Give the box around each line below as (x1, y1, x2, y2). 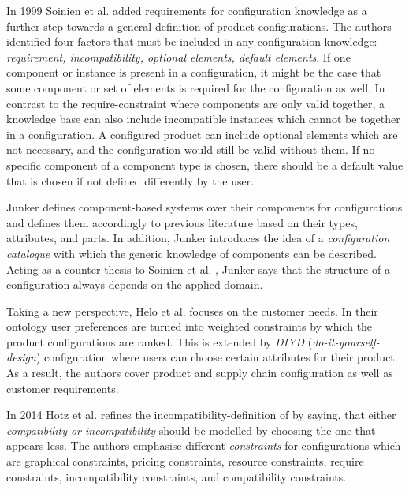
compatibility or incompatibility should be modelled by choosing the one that (6, 421, 376, 438)
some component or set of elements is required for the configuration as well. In (6, 79, 385, 95)
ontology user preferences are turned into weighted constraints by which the (6, 318, 373, 335)
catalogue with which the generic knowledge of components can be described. (6, 245, 377, 261)
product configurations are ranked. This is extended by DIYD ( (6, 333, 313, 350)
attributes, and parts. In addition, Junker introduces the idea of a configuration (6, 230, 390, 246)
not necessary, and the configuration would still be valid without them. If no (6, 141, 375, 158)
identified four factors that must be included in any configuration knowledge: (6, 33, 377, 50)
